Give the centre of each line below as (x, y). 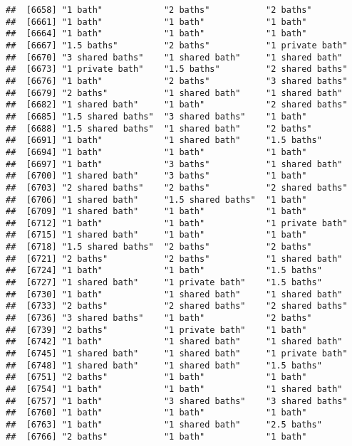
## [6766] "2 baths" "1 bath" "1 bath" (156, 436)
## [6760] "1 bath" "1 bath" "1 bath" (156, 413)
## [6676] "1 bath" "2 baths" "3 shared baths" (177, 81)
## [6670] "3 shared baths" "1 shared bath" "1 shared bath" (174, 57)
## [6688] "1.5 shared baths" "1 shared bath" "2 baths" (159, 128)
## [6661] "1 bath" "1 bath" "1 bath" (156, 22)
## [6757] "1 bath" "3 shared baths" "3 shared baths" (177, 401)
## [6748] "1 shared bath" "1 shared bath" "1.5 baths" (164, 365)
